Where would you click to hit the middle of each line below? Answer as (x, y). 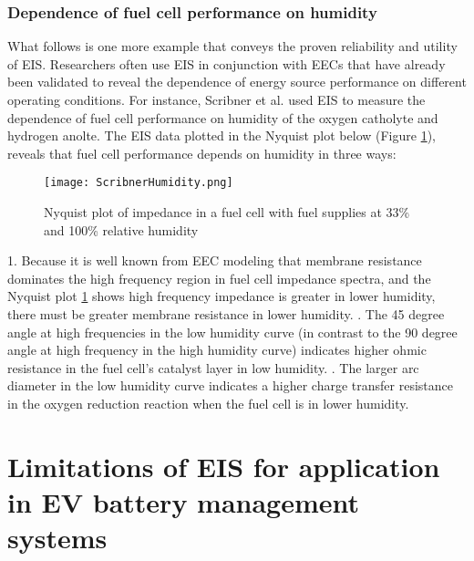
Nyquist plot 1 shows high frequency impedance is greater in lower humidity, (222, 296)
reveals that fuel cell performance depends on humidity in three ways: (202, 153)
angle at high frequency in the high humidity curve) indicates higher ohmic (217, 350)
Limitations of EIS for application (224, 466)
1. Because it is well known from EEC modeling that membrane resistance (215, 260)
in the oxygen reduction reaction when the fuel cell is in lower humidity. (208, 403)
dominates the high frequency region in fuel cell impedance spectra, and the (219, 278)
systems (57, 538)
